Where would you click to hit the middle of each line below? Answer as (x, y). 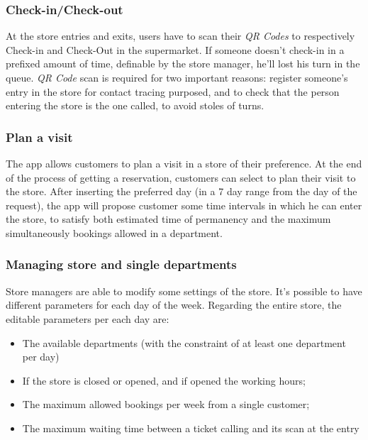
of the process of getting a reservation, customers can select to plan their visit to (181, 177)
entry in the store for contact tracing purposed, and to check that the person (173, 91)
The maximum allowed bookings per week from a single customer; (166, 404)
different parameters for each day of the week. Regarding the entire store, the (174, 305)
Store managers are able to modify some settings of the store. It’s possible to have (184, 291)
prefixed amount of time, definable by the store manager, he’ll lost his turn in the (183, 64)
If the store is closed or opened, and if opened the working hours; (164, 380)
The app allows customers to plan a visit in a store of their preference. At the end (184, 163)
